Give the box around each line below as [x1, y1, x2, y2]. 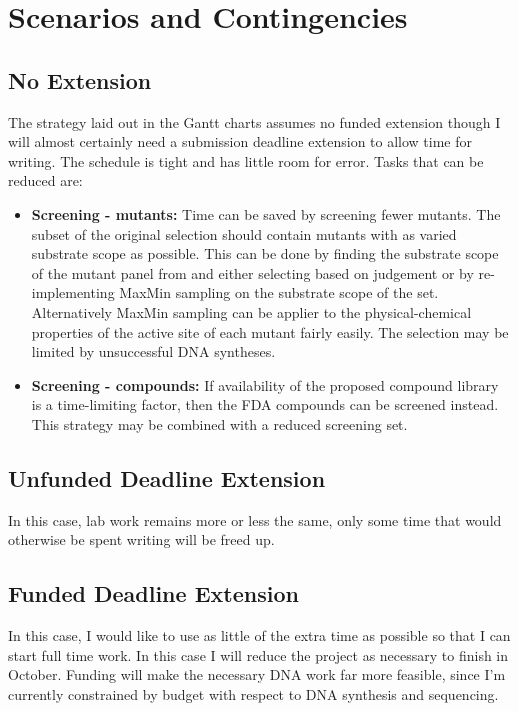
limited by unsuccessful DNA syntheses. [31, 341, 276, 362]
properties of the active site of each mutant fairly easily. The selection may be [31, 321, 509, 342]
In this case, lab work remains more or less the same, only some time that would [8, 509, 502, 530]
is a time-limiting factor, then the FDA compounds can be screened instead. [31, 394, 499, 415]
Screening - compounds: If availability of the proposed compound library [31, 374, 499, 395]
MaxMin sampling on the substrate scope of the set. [119, 282, 439, 303]
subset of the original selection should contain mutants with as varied [31, 223, 457, 244]
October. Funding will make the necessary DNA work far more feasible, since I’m [8, 664, 506, 685]
